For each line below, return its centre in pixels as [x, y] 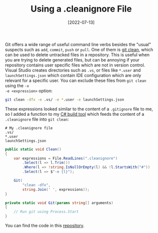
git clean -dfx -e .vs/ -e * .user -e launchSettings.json [65, 100]
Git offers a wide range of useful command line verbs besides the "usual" [78, 44]
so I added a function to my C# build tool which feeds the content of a [75, 114]
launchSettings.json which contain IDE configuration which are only [73, 75]
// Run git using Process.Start [46, 212]
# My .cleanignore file [29, 128]
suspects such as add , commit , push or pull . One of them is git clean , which [79, 49]
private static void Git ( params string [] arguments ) [59, 203]
